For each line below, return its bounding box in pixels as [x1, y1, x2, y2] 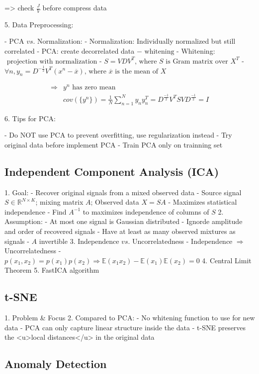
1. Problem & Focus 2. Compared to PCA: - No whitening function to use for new [4, 312, 255, 323]
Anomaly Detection [4, 356, 107, 372]
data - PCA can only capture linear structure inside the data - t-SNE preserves [4, 322, 246, 332]
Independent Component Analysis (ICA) [4, 163, 219, 179]
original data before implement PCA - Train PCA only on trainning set [4, 139, 223, 150]
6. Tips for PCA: [4, 113, 56, 123]
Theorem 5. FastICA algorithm [4, 265, 99, 275]
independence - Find [4, 206, 67, 217]
